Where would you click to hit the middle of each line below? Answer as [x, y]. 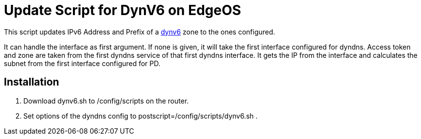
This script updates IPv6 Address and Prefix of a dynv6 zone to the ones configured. [140, 32]
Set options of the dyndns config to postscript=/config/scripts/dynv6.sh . [140, 116]
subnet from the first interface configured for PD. [82, 63]
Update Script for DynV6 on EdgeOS [123, 10]
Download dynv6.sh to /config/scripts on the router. [106, 101]
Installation [32, 82]
